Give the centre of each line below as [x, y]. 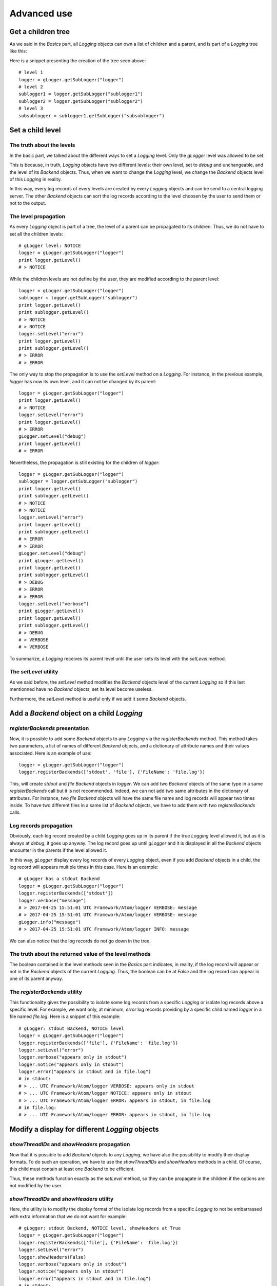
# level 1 [31, 73]
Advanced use [41, 13]
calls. [15, 812]
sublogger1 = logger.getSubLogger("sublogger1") [81, 94]
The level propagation [37, 216]
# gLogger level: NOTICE [50, 246]
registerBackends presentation [49, 728]
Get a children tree [40, 32]
